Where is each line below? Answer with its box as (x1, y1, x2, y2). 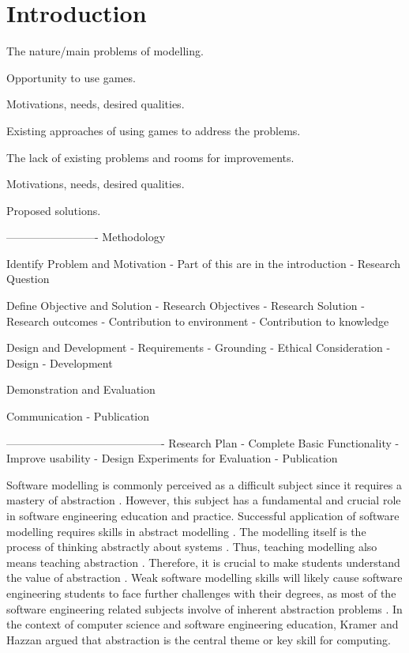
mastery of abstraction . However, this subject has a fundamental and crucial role (6, 492, 401, 508)
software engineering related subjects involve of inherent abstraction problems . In (6, 600, 403, 617)
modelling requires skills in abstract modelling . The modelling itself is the (6, 523, 366, 539)
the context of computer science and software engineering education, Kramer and (6, 616, 399, 632)
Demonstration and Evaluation (6, 381, 156, 398)
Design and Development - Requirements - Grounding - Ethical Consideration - (6, 339, 391, 356)
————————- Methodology (6, 228, 166, 245)
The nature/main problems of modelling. (6, 43, 204, 59)
